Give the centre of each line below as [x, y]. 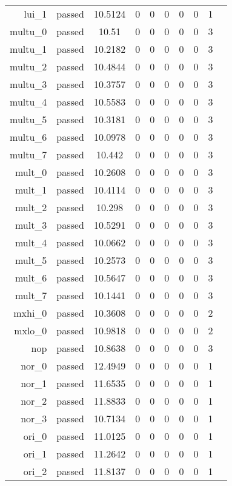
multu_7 [28, 154]
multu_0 [28, 31]
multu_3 [28, 84]
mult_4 [31, 242]
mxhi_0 [30, 313]
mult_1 [31, 190]
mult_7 [31, 295]
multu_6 [28, 137]
